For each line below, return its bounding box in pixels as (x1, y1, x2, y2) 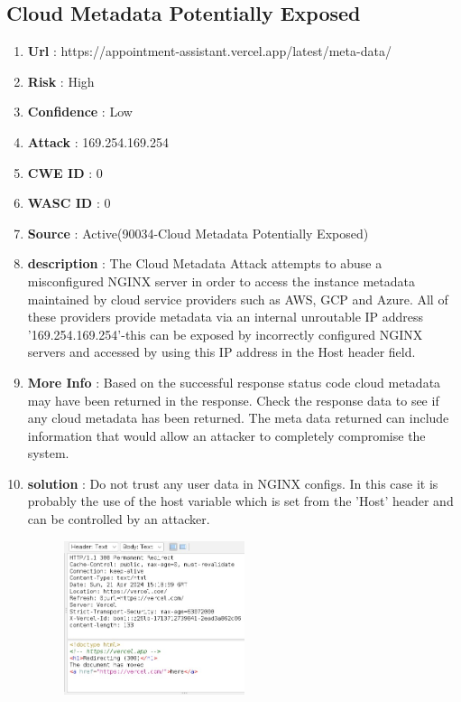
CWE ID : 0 (27, 163, 103, 182)
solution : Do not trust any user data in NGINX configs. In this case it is (27, 473, 438, 492)
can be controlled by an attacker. (27, 510, 210, 529)
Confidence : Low (27, 102, 133, 121)
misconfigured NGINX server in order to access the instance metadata (27, 271, 415, 290)
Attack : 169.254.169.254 (27, 132, 169, 151)
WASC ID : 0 (27, 193, 111, 212)
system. (27, 444, 69, 463)
